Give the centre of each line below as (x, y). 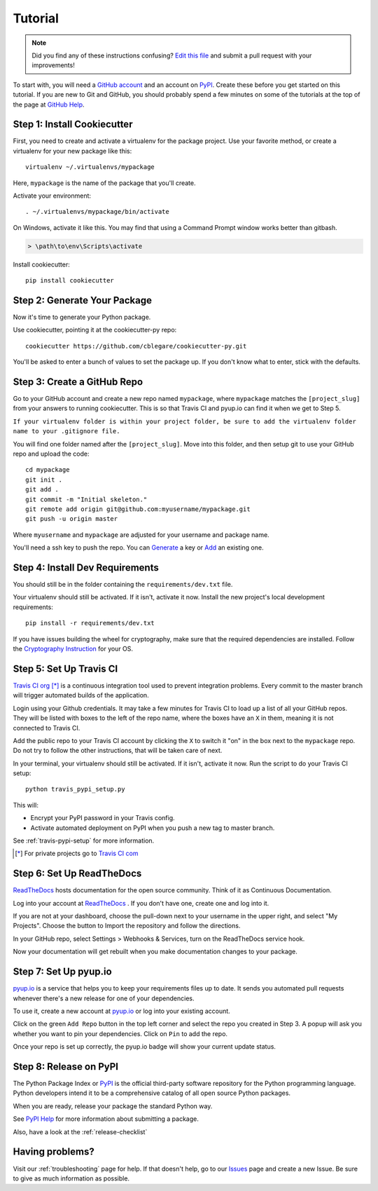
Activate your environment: (52, 196)
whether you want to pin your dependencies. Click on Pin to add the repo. (120, 1033)
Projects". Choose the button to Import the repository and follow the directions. (127, 926)
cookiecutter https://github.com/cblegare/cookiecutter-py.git (136, 346)
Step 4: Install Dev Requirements (86, 567)
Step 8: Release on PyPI (66, 1067)
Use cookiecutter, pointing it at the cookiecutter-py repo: (95, 330)
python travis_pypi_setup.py (75, 789)
